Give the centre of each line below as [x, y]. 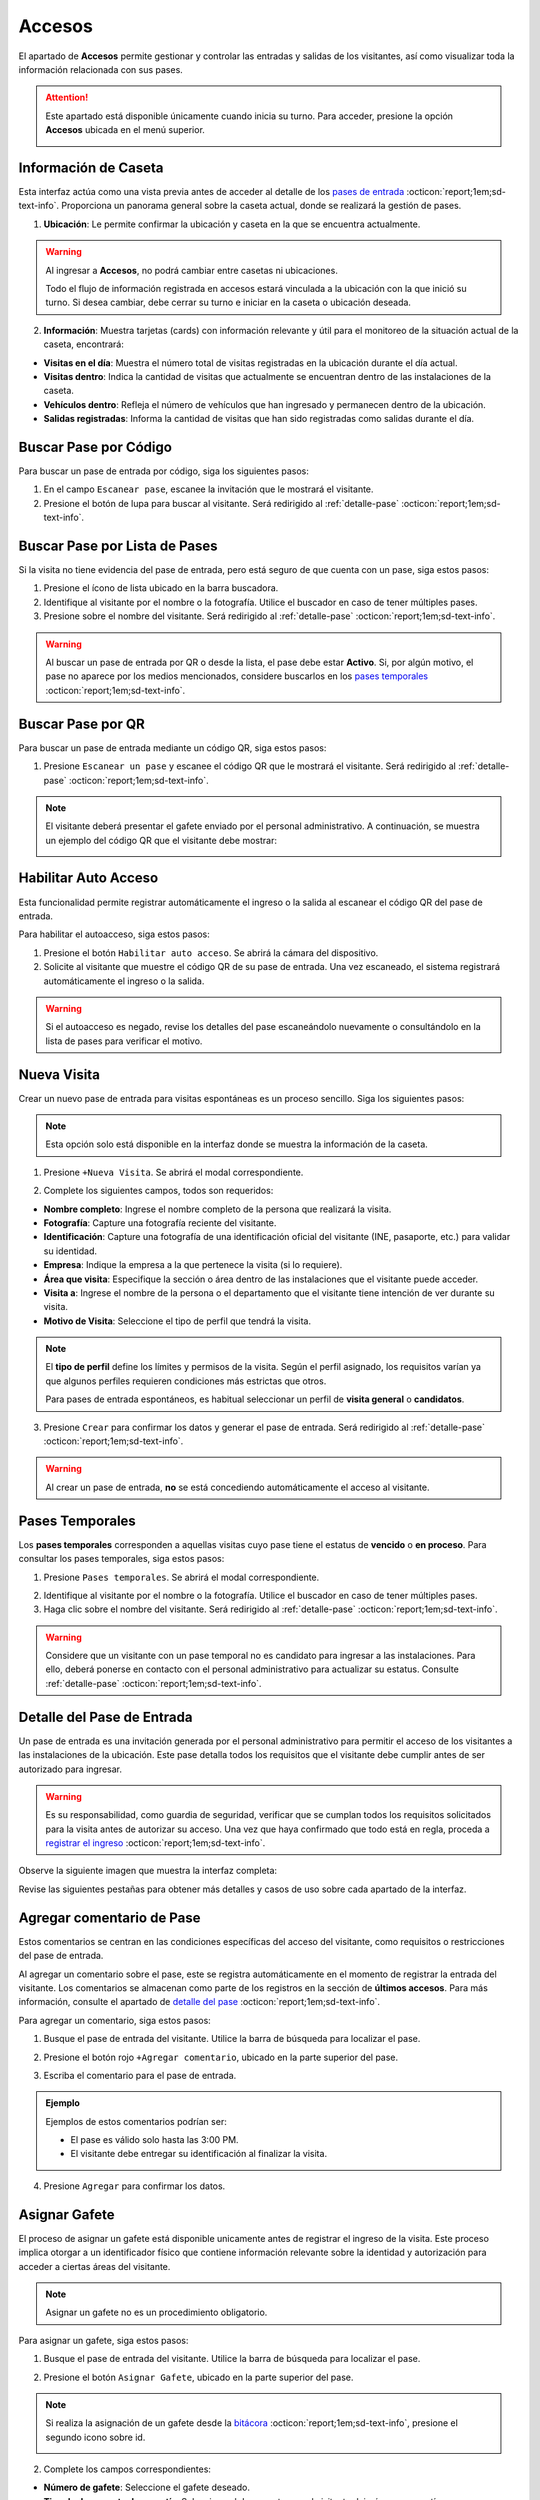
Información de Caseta [91, 167]
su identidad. [70, 1251]
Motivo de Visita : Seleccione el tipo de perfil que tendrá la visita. [177, 1321]
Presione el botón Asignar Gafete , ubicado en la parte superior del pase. [198, 2377]
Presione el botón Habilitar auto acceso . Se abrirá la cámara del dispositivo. [211, 952]
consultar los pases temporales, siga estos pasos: [121, 1559]
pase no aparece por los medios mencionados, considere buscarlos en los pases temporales [237, 676]
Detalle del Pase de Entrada [105, 1716]
